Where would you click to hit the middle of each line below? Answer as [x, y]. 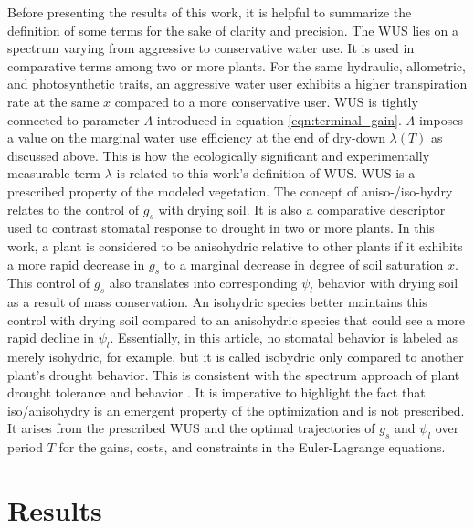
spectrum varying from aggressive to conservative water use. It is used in [211, 48]
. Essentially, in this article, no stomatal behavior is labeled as [284, 338]
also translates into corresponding [203, 283]
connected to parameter [74, 119]
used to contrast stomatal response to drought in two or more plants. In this [221, 228]
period [25, 447]
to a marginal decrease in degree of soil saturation [304, 264]
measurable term [54, 173]
